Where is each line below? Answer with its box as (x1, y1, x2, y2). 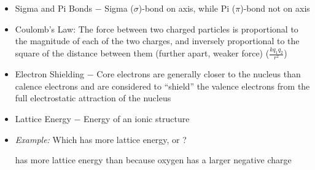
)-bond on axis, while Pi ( (138, 2, 236, 14)
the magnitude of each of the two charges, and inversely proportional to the (15, 34, 300, 47)
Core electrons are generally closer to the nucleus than (96, 68, 301, 80)
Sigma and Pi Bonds (15, 2, 93, 14)
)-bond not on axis (240, 2, 310, 14)
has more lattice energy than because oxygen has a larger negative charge (15, 153, 292, 166)
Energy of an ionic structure (84, 112, 190, 125)
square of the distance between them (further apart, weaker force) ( (15, 47, 270, 60)
